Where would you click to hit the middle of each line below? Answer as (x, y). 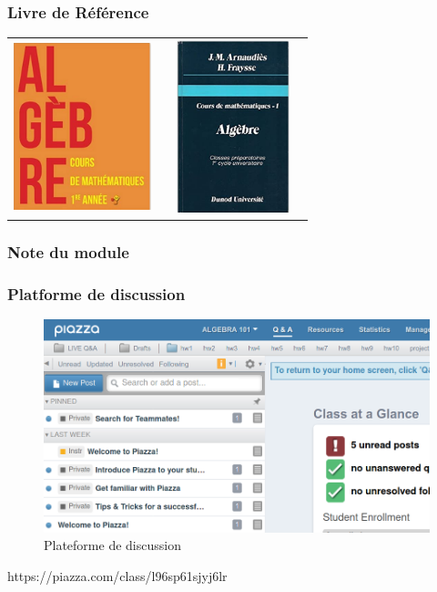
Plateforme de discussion (112, 545)
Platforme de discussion (97, 293)
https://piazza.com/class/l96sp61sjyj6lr (117, 576)
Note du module (68, 251)
